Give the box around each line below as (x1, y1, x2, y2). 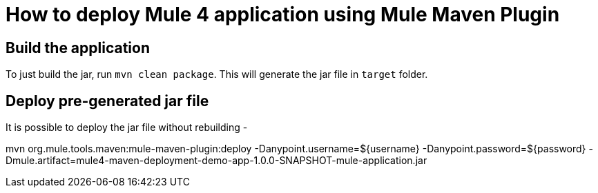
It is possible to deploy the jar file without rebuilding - (6, 121, 248, 134)
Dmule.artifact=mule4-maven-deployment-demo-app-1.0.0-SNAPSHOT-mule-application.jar (6, 154, 427, 167)
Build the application (6, 39, 150, 57)
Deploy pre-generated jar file (6, 92, 209, 110)
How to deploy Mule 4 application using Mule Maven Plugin (6, 3, 560, 26)
